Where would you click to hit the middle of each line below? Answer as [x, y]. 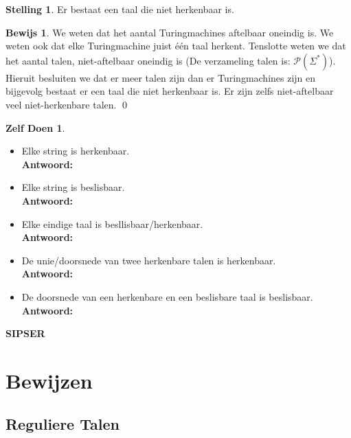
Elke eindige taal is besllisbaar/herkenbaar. [112, 223]
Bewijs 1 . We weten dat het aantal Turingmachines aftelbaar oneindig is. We [170, 32]
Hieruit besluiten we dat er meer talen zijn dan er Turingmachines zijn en [161, 77]
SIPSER [25, 333]
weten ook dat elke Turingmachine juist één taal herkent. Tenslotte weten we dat [176, 46]
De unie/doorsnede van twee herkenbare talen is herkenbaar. [149, 260]
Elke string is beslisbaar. [73, 187]
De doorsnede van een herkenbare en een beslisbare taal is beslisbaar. [167, 296]
